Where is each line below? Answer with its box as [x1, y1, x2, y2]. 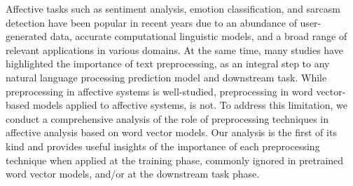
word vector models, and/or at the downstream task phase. [6, 166, 260, 181]
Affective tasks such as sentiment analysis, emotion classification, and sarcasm [6, 1, 340, 15]
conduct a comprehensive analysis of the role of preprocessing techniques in [6, 111, 329, 126]
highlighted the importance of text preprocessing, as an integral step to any [6, 56, 330, 71]
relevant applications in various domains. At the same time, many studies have [6, 42, 343, 57]
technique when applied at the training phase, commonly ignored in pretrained [6, 152, 344, 167]
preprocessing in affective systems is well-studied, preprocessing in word [6, 84, 313, 98]
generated [6, 29, 48, 44]
